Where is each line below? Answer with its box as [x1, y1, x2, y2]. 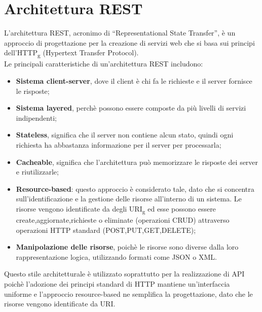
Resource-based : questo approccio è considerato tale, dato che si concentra [16, 183, 254, 194]
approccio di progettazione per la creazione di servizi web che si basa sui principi [4, 37, 255, 48]
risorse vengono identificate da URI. [4, 298, 116, 309]
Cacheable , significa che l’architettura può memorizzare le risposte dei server [16, 156, 258, 167]
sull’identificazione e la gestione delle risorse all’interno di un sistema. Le [16, 193, 242, 204]
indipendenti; [16, 112, 57, 123]
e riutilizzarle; [16, 166, 59, 177]
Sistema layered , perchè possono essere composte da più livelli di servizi [16, 102, 246, 113]
